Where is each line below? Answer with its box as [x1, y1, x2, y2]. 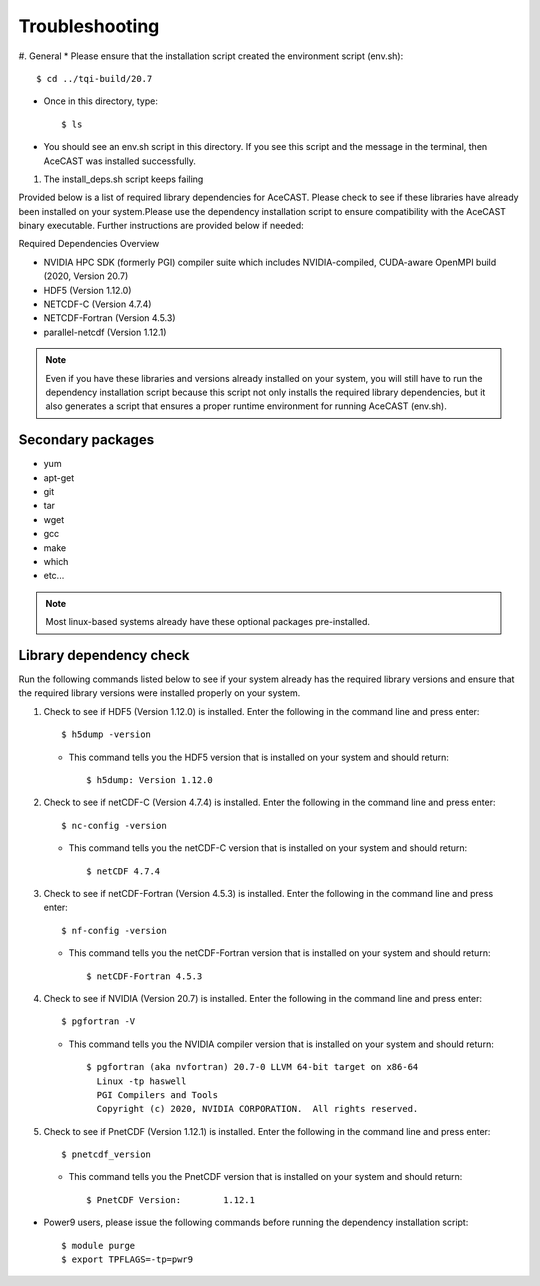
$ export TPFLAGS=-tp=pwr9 [61, 1254, 194, 1265]
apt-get [43, 471, 75, 484]
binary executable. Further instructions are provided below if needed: [18, 220, 304, 232]
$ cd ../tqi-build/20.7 [36, 73, 153, 84]
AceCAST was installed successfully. [43, 155, 197, 167]
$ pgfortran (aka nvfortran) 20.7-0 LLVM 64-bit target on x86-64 [86, 1061, 419, 1073]
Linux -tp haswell [96, 1075, 187, 1087]
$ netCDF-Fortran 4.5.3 [86, 970, 203, 982]
